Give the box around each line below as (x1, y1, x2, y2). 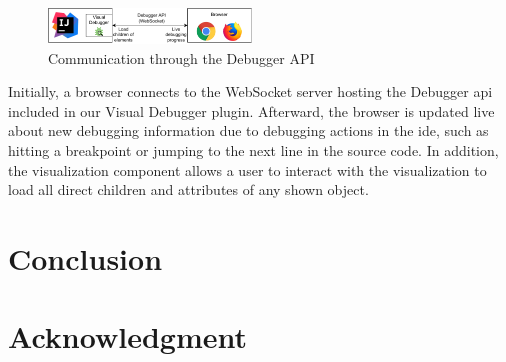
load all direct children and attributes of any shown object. (8, 179, 369, 200)
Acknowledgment (8, 316, 247, 357)
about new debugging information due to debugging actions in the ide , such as (8, 120, 489, 141)
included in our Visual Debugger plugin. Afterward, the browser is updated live (8, 100, 495, 121)
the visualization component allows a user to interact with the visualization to (8, 159, 487, 180)
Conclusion (8, 237, 163, 278)
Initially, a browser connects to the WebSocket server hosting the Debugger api (8, 81, 493, 102)
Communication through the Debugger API (48, 47, 315, 68)
